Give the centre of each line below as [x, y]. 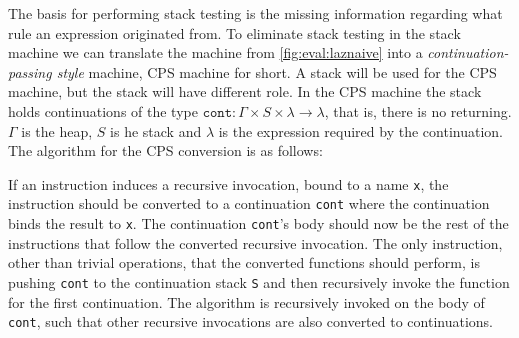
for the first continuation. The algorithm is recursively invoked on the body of [246, 301]
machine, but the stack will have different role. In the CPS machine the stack [245, 91]
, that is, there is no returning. [418, 110]
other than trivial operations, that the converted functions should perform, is [244, 262]
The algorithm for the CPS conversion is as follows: [165, 150]
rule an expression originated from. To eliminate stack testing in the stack [234, 32]
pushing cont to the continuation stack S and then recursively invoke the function [259, 281]
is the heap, [57, 130]
